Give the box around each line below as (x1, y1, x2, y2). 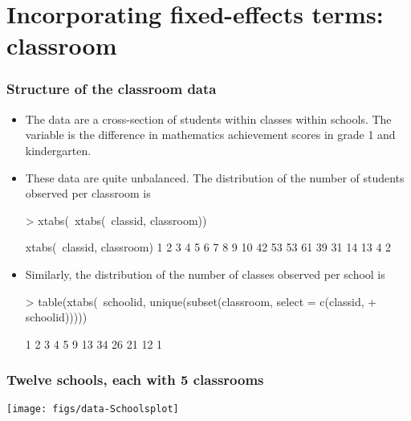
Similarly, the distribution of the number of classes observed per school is (25, 265, 385, 282)
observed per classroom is (25, 185, 151, 202)
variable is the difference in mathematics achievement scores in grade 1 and (25, 126, 396, 143)
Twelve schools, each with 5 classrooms (6, 370, 264, 390)
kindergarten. (25, 141, 92, 158)
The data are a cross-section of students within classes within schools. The (25, 110, 392, 127)
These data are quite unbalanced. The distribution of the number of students (25, 169, 405, 186)
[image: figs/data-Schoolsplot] (6, 403, 179, 415)
